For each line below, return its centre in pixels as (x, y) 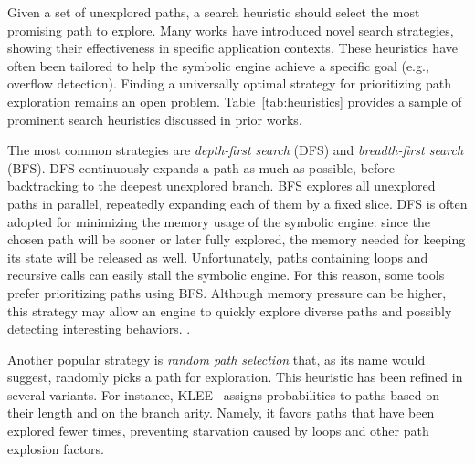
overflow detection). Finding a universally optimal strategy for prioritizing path (229, 83)
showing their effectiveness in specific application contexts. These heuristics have (232, 48)
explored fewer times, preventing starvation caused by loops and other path (218, 431)
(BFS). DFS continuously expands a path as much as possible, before (201, 167)
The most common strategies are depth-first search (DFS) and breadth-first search (236, 150)
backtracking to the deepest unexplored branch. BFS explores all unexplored (222, 186)
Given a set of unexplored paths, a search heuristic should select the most (214, 12)
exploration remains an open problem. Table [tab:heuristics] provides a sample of (235, 101)
